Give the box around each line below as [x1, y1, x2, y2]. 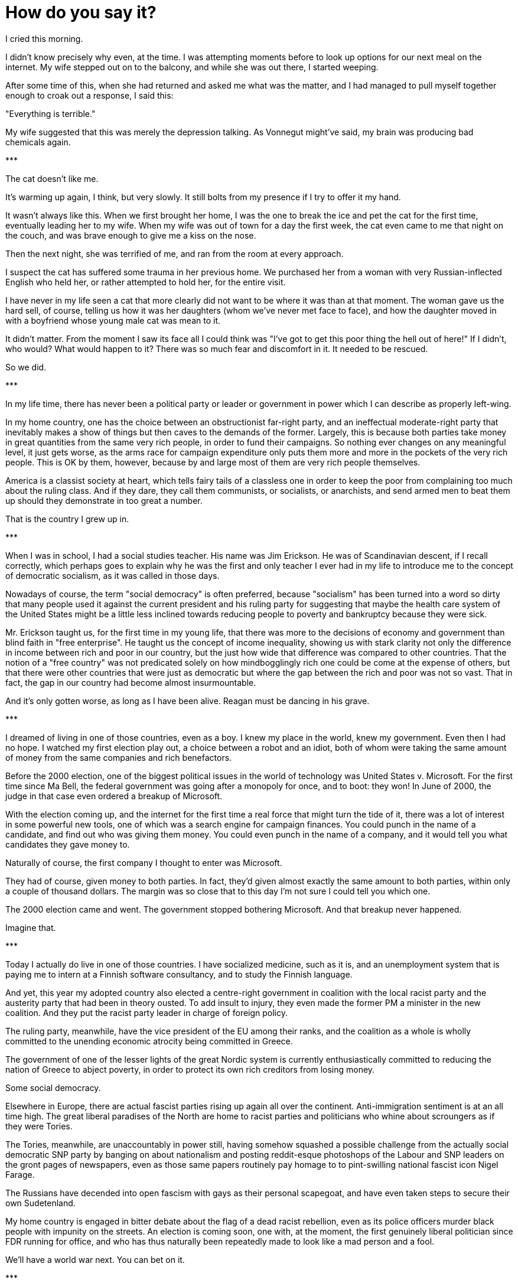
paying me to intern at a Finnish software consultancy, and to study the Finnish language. [5, 969, 353, 979]
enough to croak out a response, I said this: [5, 90, 174, 100]
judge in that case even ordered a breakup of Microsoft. [5, 790, 223, 801]
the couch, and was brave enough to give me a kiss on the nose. [5, 230, 256, 240]
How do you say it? [5, 2, 157, 22]
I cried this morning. [5, 33, 83, 44]
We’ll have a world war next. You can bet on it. [5, 1254, 185, 1265]
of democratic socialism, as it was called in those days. [5, 570, 220, 581]
